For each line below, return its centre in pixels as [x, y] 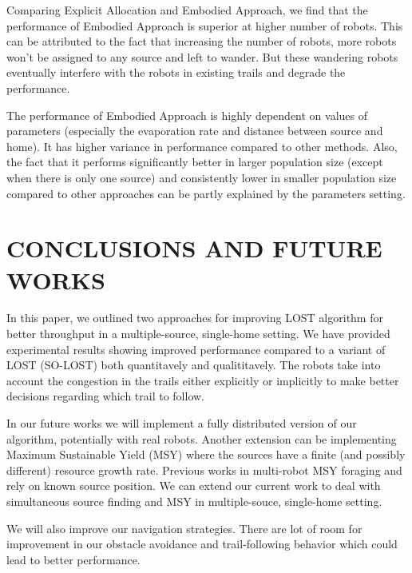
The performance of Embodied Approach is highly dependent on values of [187, 115]
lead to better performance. [73, 559]
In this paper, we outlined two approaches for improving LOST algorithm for [195, 318]
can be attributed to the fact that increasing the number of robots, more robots [202, 41]
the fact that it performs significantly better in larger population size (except [195, 162]
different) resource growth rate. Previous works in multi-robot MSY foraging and [204, 470]
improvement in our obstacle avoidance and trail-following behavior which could [202, 544]
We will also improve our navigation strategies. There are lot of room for [184, 528]
